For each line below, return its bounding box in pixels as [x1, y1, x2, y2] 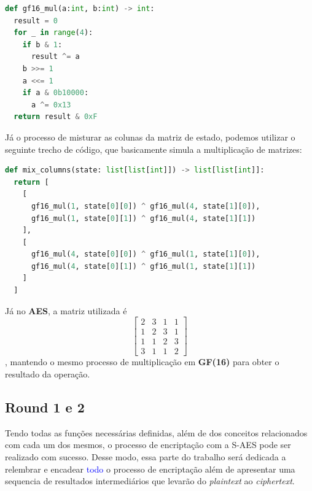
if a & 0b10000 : [22, 88, 89, 98]
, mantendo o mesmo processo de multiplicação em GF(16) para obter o [5, 355, 279, 368]
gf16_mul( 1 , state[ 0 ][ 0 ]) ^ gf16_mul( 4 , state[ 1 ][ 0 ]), [31, 201, 260, 211]
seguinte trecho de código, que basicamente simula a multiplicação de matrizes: [5, 142, 302, 155]
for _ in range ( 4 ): [14, 28, 93, 37]
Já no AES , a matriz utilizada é [5, 304, 127, 317]
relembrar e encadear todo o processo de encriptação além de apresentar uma [5, 462, 295, 475]
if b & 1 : [22, 40, 63, 49]
